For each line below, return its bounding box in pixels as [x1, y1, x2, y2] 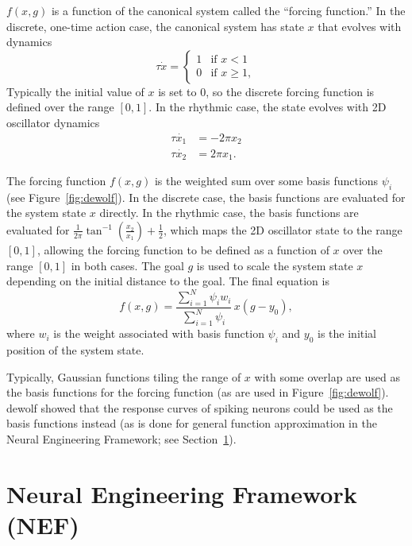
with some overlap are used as [254, 368, 400, 385]
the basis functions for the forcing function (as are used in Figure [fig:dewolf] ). [6, 384, 389, 401]
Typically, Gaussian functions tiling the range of [6, 368, 241, 385]
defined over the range [6, 99, 114, 115]
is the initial [318, 325, 377, 342]
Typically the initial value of [6, 83, 144, 99]
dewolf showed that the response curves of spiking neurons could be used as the [6, 399, 393, 416]
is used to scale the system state [196, 257, 353, 273]
